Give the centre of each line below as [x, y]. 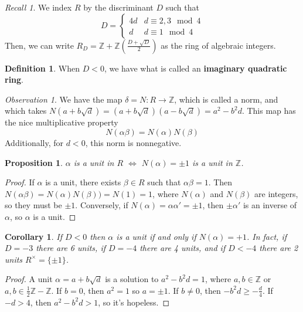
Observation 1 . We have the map [64, 99]
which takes [26, 111]
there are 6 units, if [71, 248]
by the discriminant [118, 7]
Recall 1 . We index [38, 7]
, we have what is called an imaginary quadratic [195, 68]
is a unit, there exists [83, 182]
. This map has [269, 111]
